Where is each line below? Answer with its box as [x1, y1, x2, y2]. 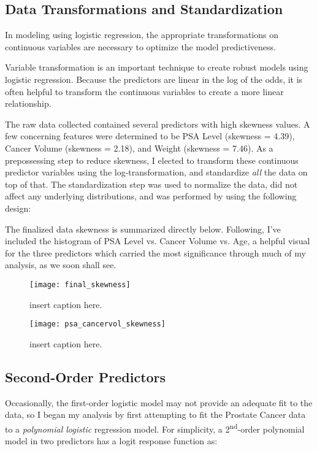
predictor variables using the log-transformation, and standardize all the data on [5, 166, 308, 179]
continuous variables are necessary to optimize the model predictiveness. [5, 40, 276, 53]
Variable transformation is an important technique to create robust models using [5, 61, 308, 74]
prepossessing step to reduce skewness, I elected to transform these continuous [5, 153, 299, 166]
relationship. [5, 97, 52, 110]
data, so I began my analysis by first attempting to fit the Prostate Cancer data [5, 408, 306, 421]
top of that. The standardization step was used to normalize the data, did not [5, 177, 298, 190]
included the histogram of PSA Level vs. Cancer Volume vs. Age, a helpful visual [5, 234, 310, 247]
